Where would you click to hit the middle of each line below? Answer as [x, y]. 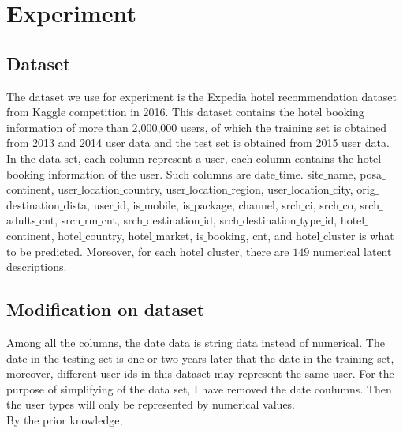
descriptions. [37, 267]
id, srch [222, 220]
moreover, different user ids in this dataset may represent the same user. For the [200, 373]
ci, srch [322, 204]
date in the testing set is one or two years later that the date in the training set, [200, 358]
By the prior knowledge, [65, 419]
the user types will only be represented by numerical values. [151, 404]
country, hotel [119, 235]
